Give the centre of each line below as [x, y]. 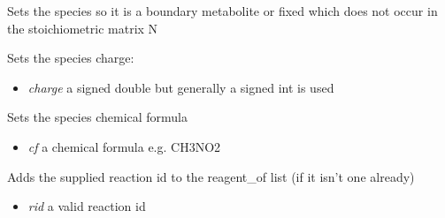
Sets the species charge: [71, 58]
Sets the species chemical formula [98, 117]
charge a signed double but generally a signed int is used [181, 87]
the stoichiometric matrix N [83, 28]
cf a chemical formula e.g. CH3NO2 [124, 146]
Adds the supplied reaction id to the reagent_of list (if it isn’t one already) [211, 176]
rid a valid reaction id [87, 206]
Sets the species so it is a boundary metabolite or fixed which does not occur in [222, 11]
